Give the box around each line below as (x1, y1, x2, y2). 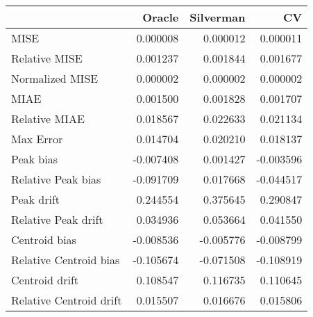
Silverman (189, 9, 246, 25)
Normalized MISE (11, 70, 99, 86)
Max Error (11, 131, 63, 147)
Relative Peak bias (11, 171, 101, 187)
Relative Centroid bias (11, 252, 120, 268)
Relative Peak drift (11, 211, 103, 227)
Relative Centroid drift (11, 292, 122, 308)
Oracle (142, 9, 179, 25)
